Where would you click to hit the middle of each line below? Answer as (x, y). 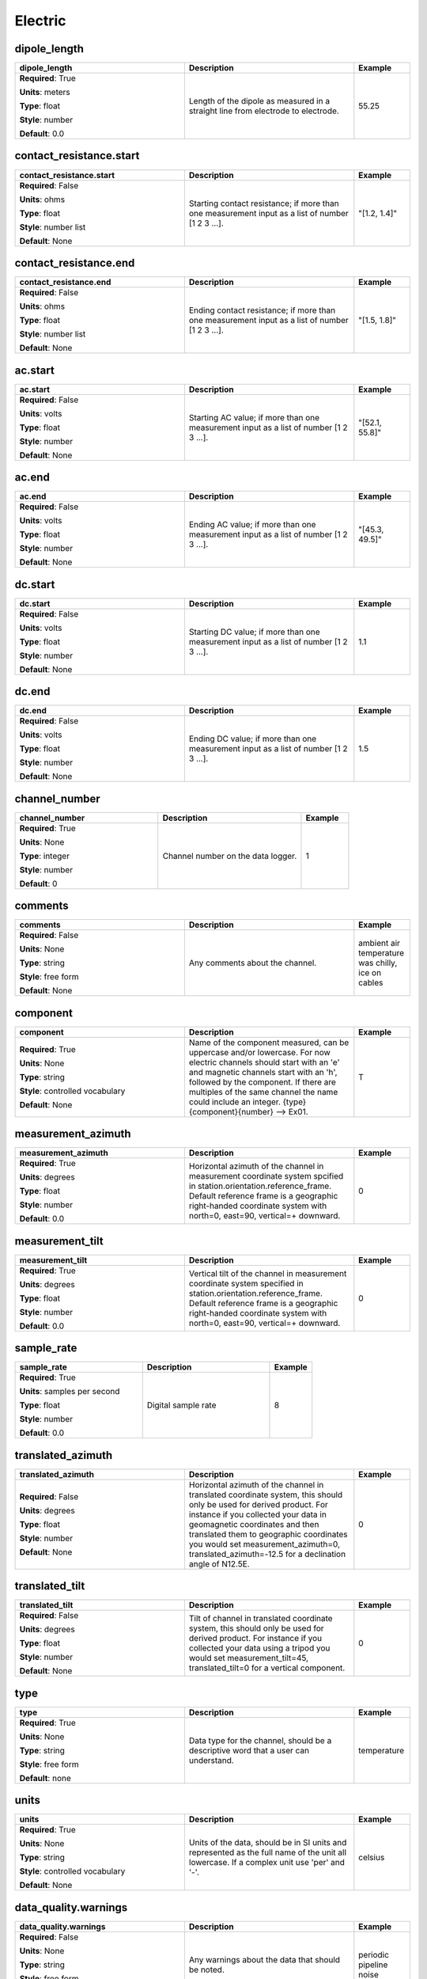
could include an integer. (234, 1102)
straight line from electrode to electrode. (264, 111)
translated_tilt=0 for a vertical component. (267, 1668)
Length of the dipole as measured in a (259, 101)
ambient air (380, 944)
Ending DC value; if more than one (253, 739)
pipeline (373, 1965)
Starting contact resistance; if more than (264, 203)
